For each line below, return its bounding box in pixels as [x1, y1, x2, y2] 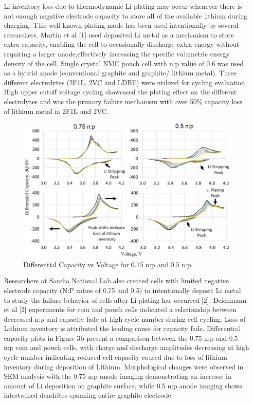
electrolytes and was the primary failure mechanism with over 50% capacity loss [4, 96, 242, 106]
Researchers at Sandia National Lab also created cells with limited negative [4, 275, 229, 286]
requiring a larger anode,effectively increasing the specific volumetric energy [4, 48, 230, 58]
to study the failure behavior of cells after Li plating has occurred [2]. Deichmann [4, 294, 247, 305]
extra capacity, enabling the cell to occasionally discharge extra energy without [4, 39, 239, 49]
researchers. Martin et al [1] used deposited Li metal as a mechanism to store [4, 29, 234, 39]
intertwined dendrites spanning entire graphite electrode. [4, 390, 173, 400]
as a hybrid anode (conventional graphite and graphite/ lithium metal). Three [4, 68, 237, 78]
